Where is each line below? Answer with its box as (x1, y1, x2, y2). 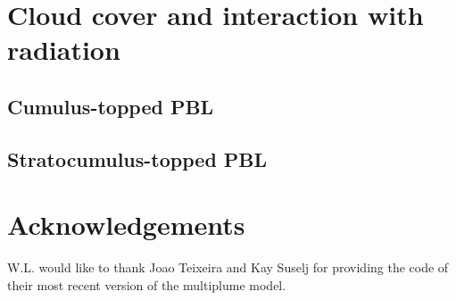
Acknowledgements (7, 206, 245, 243)
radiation (7, 31, 120, 68)
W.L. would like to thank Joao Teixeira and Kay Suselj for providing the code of (7, 258, 449, 277)
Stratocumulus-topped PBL (7, 145, 268, 172)
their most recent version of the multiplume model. (7, 275, 286, 294)
